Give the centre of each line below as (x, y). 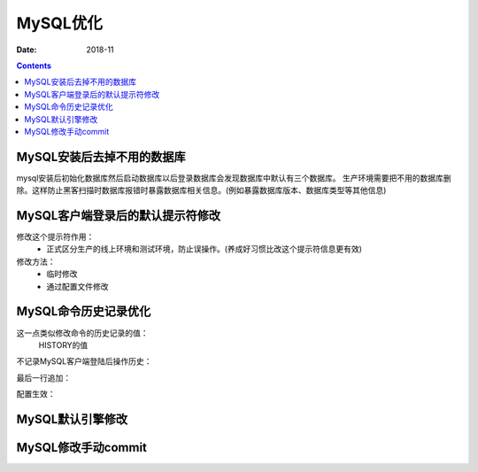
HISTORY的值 (63, 344)
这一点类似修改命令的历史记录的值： (82, 333)
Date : (27, 50)
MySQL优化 (60, 23)
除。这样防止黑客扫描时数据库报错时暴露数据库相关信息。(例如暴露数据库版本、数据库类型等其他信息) (201, 190)
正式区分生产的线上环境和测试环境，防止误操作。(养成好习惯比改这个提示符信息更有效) (204, 249)
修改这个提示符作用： (55, 237)
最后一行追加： (43, 377)
